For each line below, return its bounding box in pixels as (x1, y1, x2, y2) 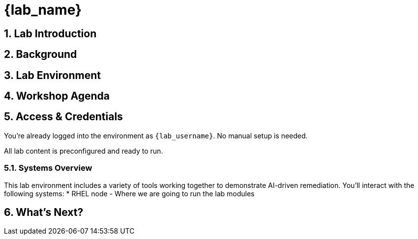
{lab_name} (4, 1, 82, 18)
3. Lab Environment (4, 69, 101, 81)
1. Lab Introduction (4, 27, 97, 40)
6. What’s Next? (4, 206, 84, 219)
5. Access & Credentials (4, 110, 123, 123)
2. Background (4, 48, 77, 61)
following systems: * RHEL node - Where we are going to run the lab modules (4, 189, 255, 198)
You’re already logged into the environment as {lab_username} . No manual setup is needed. (4, 131, 308, 140)
